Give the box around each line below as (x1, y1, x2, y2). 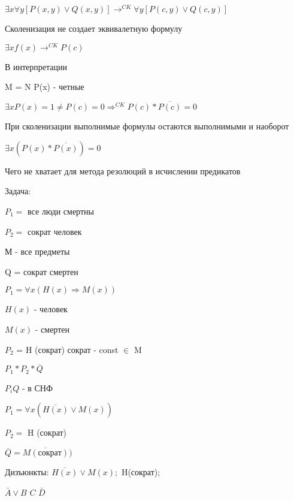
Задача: (5, 185, 31, 197)
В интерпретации (5, 60, 68, 73)
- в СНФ (22, 381, 53, 394)
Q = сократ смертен (5, 265, 78, 277)
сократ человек (28, 225, 82, 237)
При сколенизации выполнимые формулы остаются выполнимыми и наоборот (5, 120, 289, 132)
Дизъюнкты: (5, 466, 49, 478)
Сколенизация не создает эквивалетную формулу (5, 22, 183, 35)
